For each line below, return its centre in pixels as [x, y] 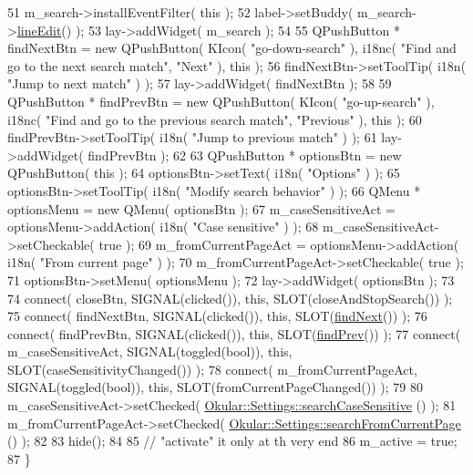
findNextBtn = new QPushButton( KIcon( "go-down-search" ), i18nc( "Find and [232, 48]
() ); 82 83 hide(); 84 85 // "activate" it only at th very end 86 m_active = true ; [232, 441]
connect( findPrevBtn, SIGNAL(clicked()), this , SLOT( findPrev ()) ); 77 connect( [234, 333]
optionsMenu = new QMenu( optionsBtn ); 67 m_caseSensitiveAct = [201, 208]
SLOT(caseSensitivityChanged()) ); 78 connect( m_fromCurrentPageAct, [212, 369]
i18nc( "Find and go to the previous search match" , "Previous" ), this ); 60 [215, 119]
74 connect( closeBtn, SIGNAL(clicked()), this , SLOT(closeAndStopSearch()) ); [230, 298]
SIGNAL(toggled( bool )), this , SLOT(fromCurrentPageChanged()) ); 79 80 [215, 387]
